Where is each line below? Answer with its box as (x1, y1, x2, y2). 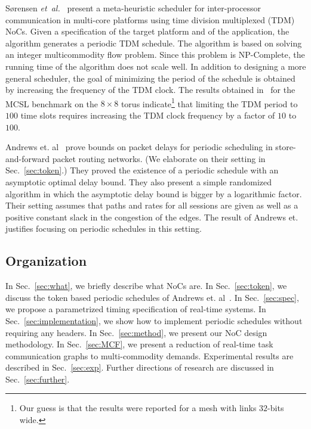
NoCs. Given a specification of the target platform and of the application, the (5, 25, 290, 38)
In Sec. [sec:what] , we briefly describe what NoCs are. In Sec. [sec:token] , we (5, 279, 287, 292)
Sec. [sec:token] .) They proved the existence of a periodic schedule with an (5, 164, 279, 176)
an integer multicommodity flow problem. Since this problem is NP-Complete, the (5, 48, 305, 61)
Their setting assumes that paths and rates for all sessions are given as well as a (5, 199, 298, 212)
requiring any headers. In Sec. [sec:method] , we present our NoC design (5, 326, 267, 338)
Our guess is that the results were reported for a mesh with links (19, 402, 257, 414)
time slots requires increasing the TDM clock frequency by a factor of (20, 109, 275, 121)
